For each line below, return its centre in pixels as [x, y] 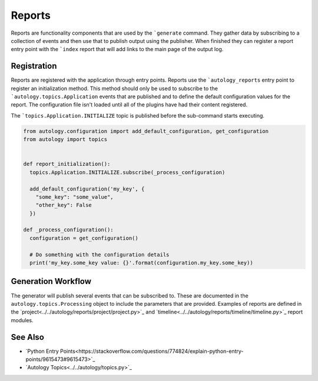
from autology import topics [65, 139]
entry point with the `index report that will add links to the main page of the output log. [117, 49]
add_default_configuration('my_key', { [87, 189]
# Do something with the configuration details [100, 255]
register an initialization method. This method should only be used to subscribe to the [114, 88]
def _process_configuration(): [69, 230]
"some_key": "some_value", [75, 197]
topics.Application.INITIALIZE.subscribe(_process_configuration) [127, 172]
